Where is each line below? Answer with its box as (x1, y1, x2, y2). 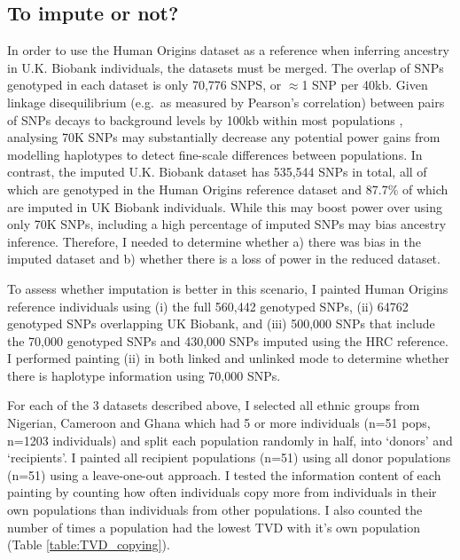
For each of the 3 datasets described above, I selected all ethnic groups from (7, 396, 420, 414)
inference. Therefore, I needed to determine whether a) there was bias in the (7, 232, 422, 250)
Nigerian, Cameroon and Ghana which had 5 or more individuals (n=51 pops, (7, 414, 431, 432)
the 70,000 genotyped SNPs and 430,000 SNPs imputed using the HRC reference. (7, 331, 448, 350)
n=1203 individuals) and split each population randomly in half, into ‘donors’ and (7, 430, 453, 449)
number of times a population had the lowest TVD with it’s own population (7, 517, 420, 536)
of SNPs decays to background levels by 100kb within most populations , (7, 110, 403, 129)
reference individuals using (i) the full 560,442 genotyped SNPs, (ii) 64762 (7, 296, 409, 315)
